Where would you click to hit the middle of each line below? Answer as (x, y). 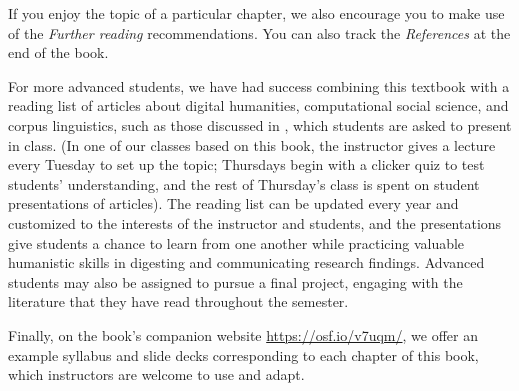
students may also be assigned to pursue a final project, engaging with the (235, 281)
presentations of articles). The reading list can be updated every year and (233, 203)
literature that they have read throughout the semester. (178, 301)
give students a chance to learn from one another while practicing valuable (236, 242)
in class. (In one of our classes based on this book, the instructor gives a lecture (252, 144)
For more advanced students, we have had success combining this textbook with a (259, 85)
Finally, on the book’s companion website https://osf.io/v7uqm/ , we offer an (243, 334)
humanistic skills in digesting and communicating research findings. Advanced (246, 262)
